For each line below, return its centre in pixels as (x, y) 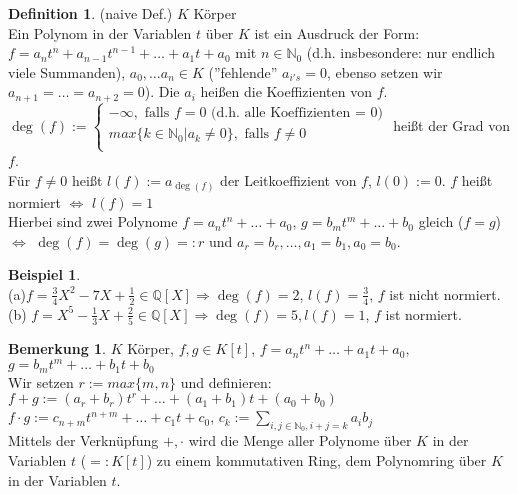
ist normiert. (423, 313)
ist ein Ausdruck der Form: (337, 32)
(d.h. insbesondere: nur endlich (400, 52)
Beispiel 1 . (44, 274)
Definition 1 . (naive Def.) (90, 13)
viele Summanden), (67, 71)
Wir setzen (41, 381)
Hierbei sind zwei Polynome (93, 221)
